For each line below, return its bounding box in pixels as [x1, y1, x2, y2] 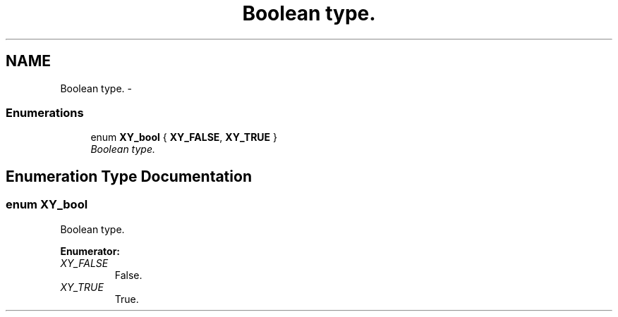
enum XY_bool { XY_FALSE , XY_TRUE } [90, 131, 277, 144]
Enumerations [6, 105, 84, 120]
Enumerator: [60, 244, 121, 257]
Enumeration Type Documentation [6, 167, 252, 185]
